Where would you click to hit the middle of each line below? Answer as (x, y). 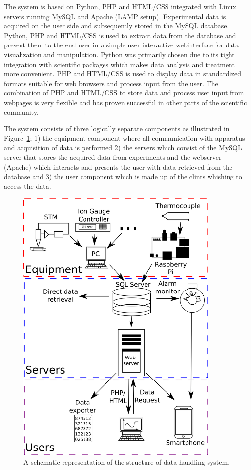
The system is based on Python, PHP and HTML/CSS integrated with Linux (120, 6)
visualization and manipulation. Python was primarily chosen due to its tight (119, 54)
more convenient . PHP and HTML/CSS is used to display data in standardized (123, 74)
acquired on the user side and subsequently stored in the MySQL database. (116, 26)
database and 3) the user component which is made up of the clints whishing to (123, 176)
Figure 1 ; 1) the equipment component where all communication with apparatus (125, 138)
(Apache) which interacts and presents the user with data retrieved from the (118, 167)
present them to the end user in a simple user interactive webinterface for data (122, 45)
